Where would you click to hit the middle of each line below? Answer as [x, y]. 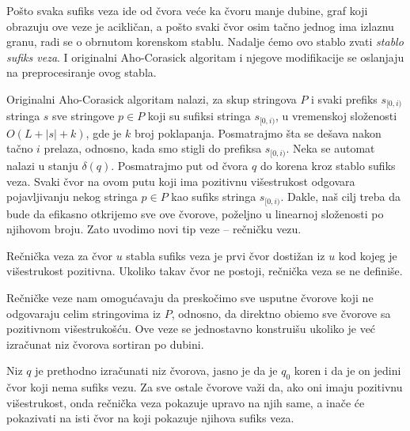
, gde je [104, 132]
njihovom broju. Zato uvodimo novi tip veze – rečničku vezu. [154, 229]
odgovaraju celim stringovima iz [84, 313]
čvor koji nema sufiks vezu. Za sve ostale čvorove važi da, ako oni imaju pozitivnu [205, 387]
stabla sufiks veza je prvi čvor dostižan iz [226, 255]
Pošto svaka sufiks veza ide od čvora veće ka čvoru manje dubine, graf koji [187, 10]
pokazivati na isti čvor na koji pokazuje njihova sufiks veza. [150, 418]
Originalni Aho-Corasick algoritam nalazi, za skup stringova [152, 98]
